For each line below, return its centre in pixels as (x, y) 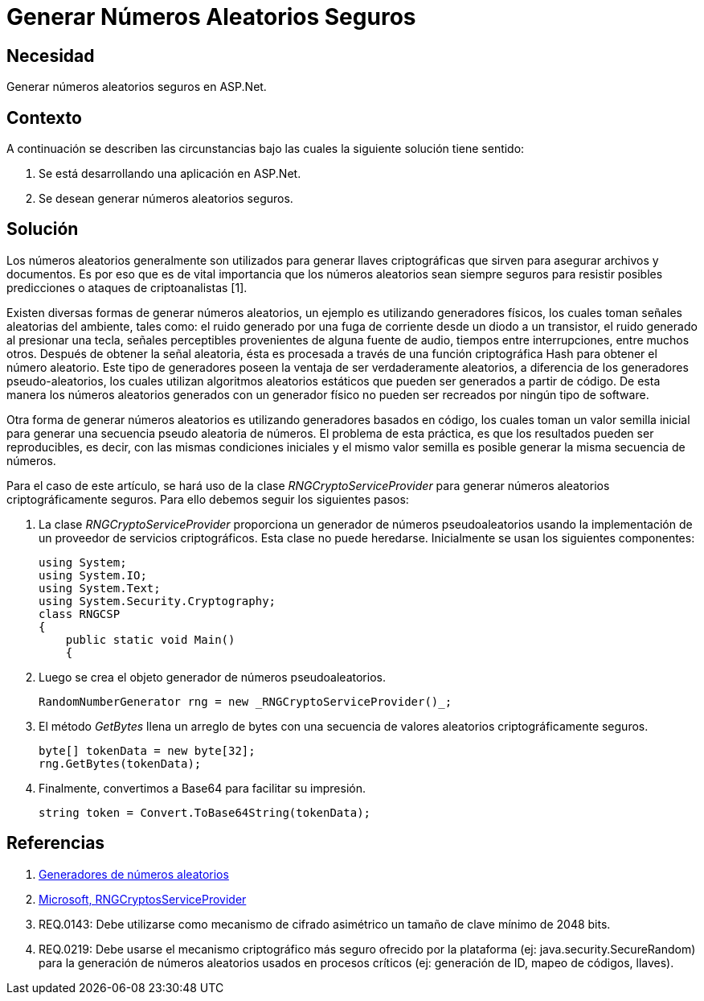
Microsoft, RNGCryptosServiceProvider (143, 899)
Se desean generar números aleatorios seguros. (166, 199)
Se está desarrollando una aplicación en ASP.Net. (170, 174)
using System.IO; (93, 575)
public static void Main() (150, 639)
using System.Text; (100, 588)
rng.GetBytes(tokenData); (120, 763)
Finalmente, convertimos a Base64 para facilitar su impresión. (203, 788)
